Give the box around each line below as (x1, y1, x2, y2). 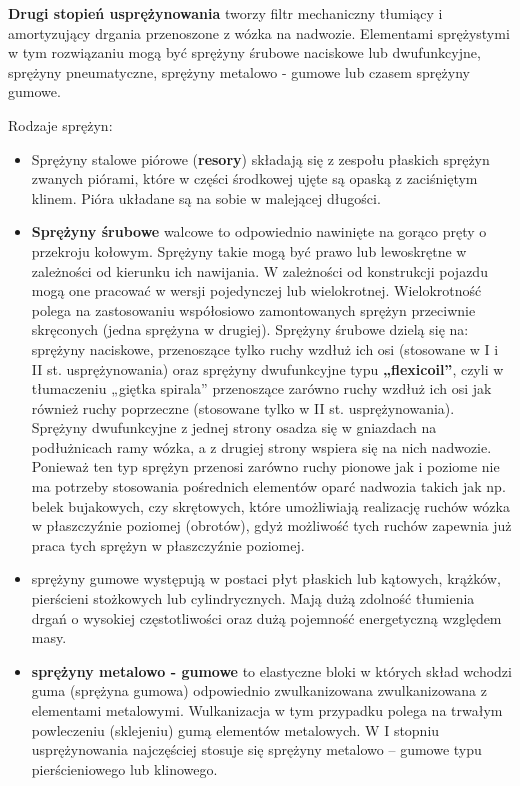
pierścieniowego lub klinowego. (31, 758, 218, 779)
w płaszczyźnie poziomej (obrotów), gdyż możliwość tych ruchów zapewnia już (31, 515, 512, 536)
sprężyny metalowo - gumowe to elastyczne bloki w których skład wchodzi (31, 660, 512, 681)
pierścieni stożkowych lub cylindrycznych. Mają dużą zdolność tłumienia (31, 588, 475, 609)
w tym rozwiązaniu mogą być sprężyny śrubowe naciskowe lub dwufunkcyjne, (8, 42, 481, 63)
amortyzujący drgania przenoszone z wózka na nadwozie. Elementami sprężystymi (8, 22, 510, 43)
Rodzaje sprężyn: (8, 114, 113, 135)
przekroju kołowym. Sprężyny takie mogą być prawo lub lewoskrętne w (31, 240, 467, 261)
